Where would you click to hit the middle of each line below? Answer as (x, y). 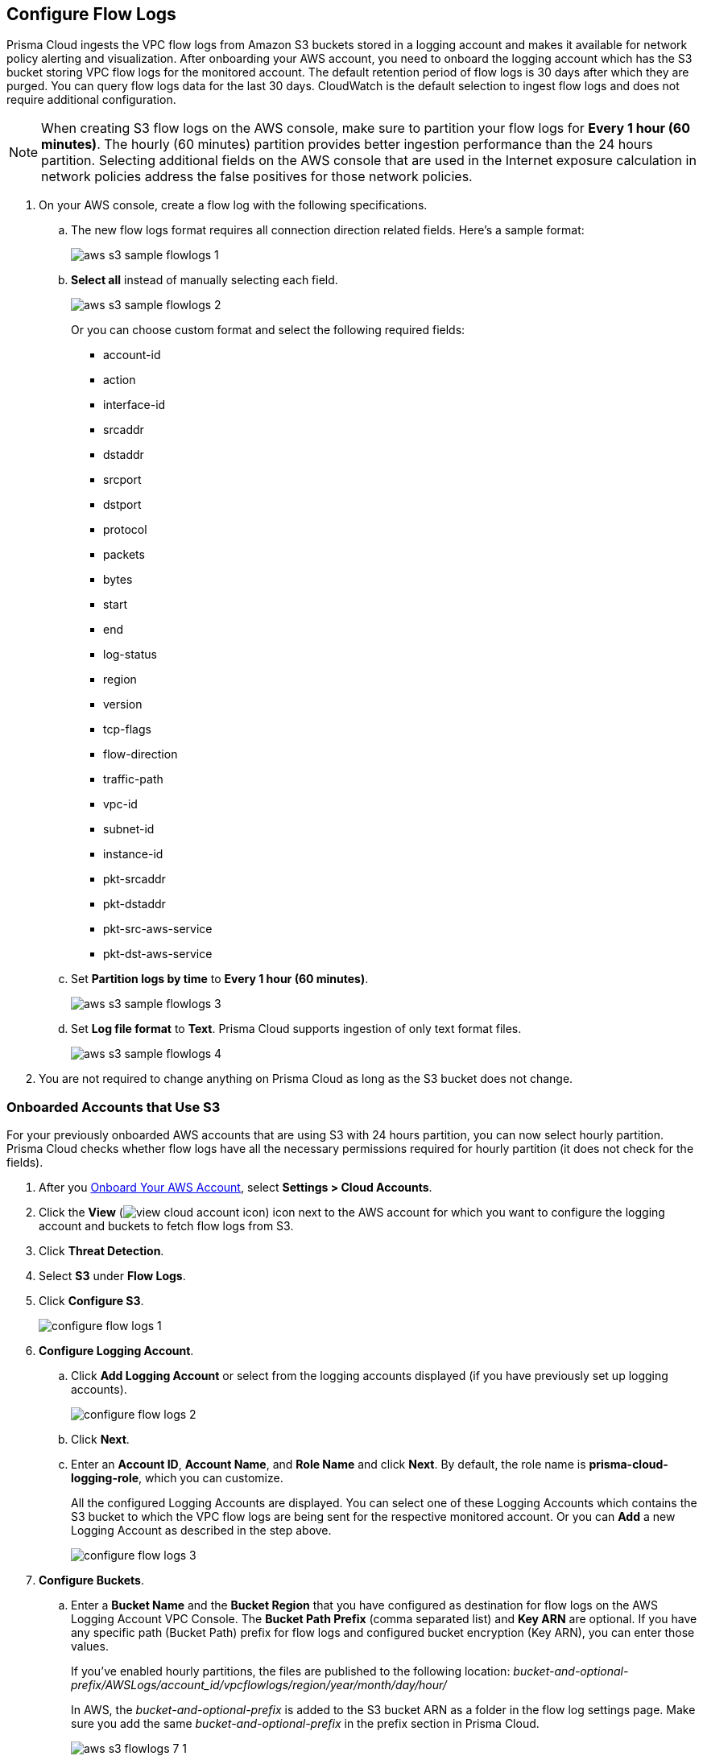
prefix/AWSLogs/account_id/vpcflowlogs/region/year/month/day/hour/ (259, 1685)
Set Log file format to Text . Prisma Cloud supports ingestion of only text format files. (296, 1029)
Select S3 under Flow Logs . (112, 1276)
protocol (125, 530)
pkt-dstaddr (134, 904)
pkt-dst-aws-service (158, 954)
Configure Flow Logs (91, 14)
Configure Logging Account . (116, 1351)
